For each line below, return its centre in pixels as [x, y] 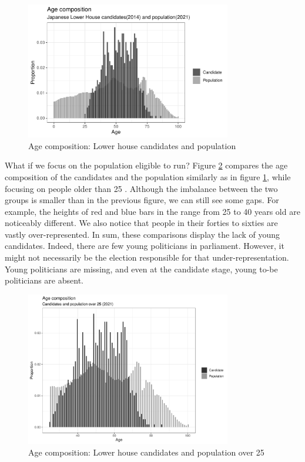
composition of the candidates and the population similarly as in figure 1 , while [148, 176]
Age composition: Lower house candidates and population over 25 [146, 452]
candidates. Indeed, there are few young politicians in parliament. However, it [145, 246]
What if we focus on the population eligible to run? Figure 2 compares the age [146, 165]
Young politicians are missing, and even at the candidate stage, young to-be [141, 269]
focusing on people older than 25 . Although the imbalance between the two [141, 188]
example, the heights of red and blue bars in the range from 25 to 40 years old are [152, 211]
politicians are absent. [44, 280]
